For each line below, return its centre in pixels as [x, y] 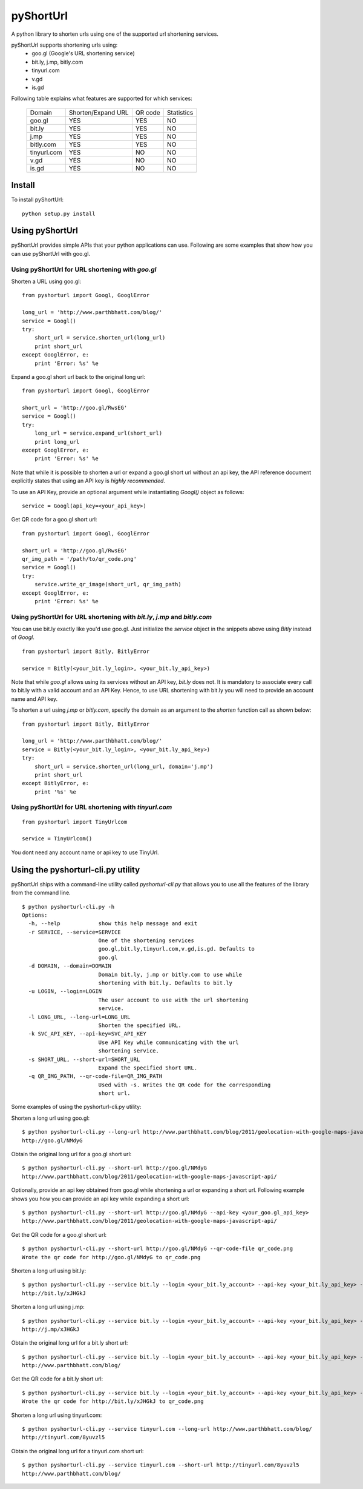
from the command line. [41, 893]
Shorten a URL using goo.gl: [46, 281]
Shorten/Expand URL [99, 112]
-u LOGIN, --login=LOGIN [65, 992]
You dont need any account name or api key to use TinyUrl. [85, 852]
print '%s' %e [55, 792]
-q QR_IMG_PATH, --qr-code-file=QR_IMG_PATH [95, 1076]
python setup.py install [59, 213]
